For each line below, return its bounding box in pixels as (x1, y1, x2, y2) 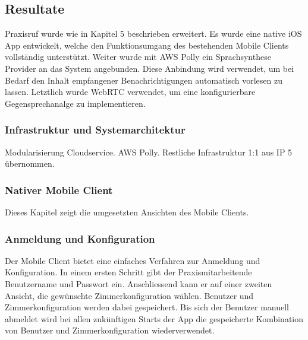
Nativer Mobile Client (5, 182, 113, 197)
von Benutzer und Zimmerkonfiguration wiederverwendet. (5, 324, 215, 336)
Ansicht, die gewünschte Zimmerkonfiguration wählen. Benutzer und (5, 289, 254, 301)
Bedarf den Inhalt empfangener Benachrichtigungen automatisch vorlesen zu (5, 74, 282, 86)
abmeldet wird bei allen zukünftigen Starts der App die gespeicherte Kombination (5, 312, 304, 325)
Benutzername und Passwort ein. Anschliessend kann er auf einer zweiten (5, 277, 272, 290)
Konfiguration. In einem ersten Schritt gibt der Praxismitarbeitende (5, 266, 252, 278)
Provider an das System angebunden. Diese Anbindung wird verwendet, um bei (5, 62, 294, 74)
